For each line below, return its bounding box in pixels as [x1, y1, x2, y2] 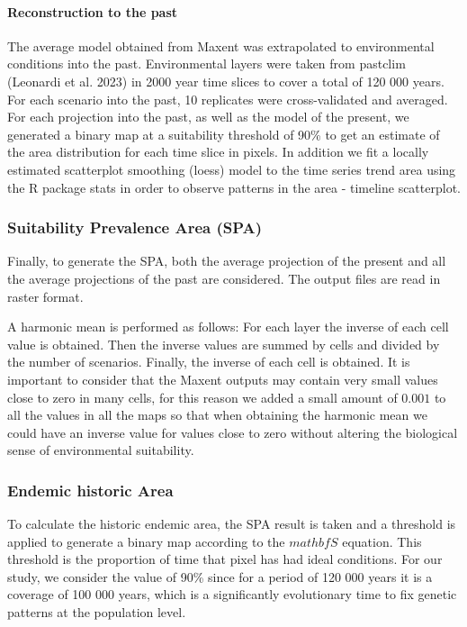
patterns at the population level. [7, 603, 186, 622]
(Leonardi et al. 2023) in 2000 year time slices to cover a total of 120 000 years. [7, 71, 445, 90]
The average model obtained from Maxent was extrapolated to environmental [7, 36, 435, 55]
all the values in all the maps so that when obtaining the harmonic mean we [7, 405, 427, 424]
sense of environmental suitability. [7, 441, 194, 459]
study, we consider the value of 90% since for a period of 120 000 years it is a [7, 567, 433, 586]
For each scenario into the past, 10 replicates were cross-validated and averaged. [7, 89, 448, 108]
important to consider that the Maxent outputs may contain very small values [7, 369, 438, 388]
